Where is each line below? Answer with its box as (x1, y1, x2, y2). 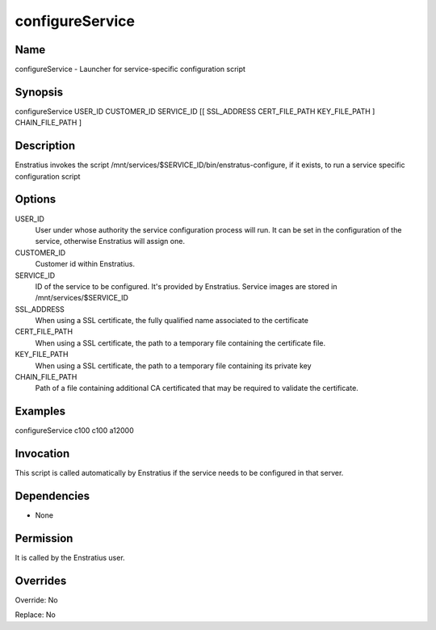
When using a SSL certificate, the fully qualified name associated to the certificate (35, 316, 308, 325)
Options (15, 192, 57, 206)
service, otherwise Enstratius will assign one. (35, 237, 186, 246)
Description (15, 139, 76, 153)
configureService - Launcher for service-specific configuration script (15, 65, 246, 74)
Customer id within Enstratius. (35, 259, 136, 269)
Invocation (15, 447, 70, 460)
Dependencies (15, 489, 90, 503)
